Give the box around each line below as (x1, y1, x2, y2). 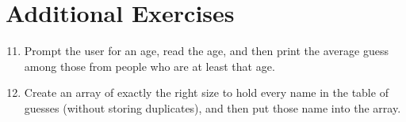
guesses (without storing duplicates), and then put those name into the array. (24, 99, 401, 116)
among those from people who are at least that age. (24, 57, 275, 74)
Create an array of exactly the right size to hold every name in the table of (24, 84, 389, 101)
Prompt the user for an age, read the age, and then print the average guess (24, 43, 389, 59)
